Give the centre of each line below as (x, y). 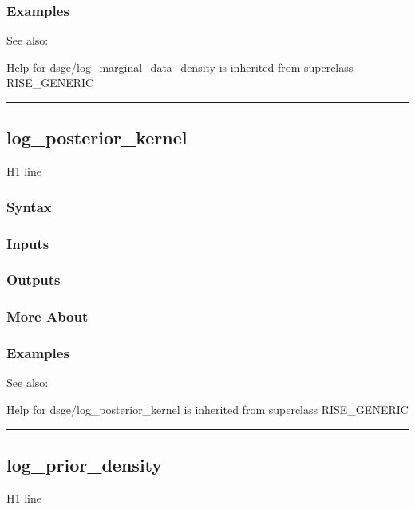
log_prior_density (85, 464)
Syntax (29, 206)
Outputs (34, 280)
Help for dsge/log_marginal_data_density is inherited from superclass (180, 67)
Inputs (28, 243)
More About (47, 316)
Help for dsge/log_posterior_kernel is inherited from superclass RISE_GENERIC (207, 409)
